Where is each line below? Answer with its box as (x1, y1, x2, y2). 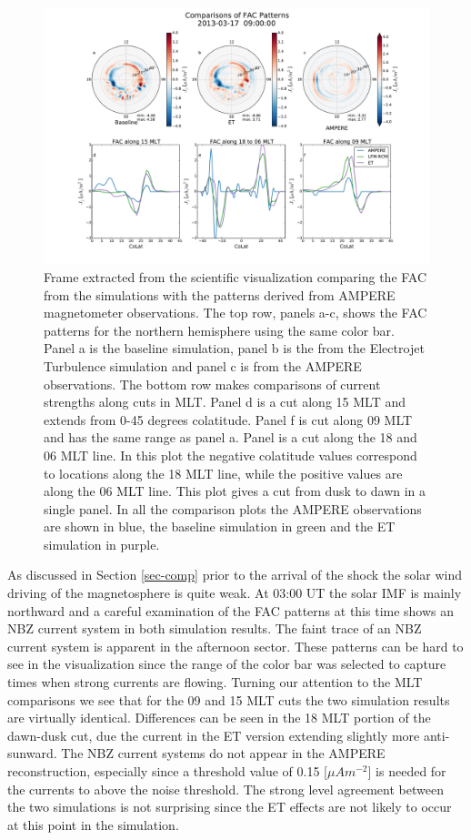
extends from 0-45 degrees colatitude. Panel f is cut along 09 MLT (44, 410, 413, 429)
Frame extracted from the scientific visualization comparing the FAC (44, 267, 427, 286)
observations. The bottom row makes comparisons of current (44, 374, 381, 393)
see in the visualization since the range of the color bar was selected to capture (7, 654, 446, 673)
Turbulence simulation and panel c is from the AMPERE (44, 356, 362, 375)
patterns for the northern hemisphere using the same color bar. (44, 320, 395, 339)
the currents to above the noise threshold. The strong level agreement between (7, 779, 444, 798)
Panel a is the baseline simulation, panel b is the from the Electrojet (44, 339, 425, 358)
